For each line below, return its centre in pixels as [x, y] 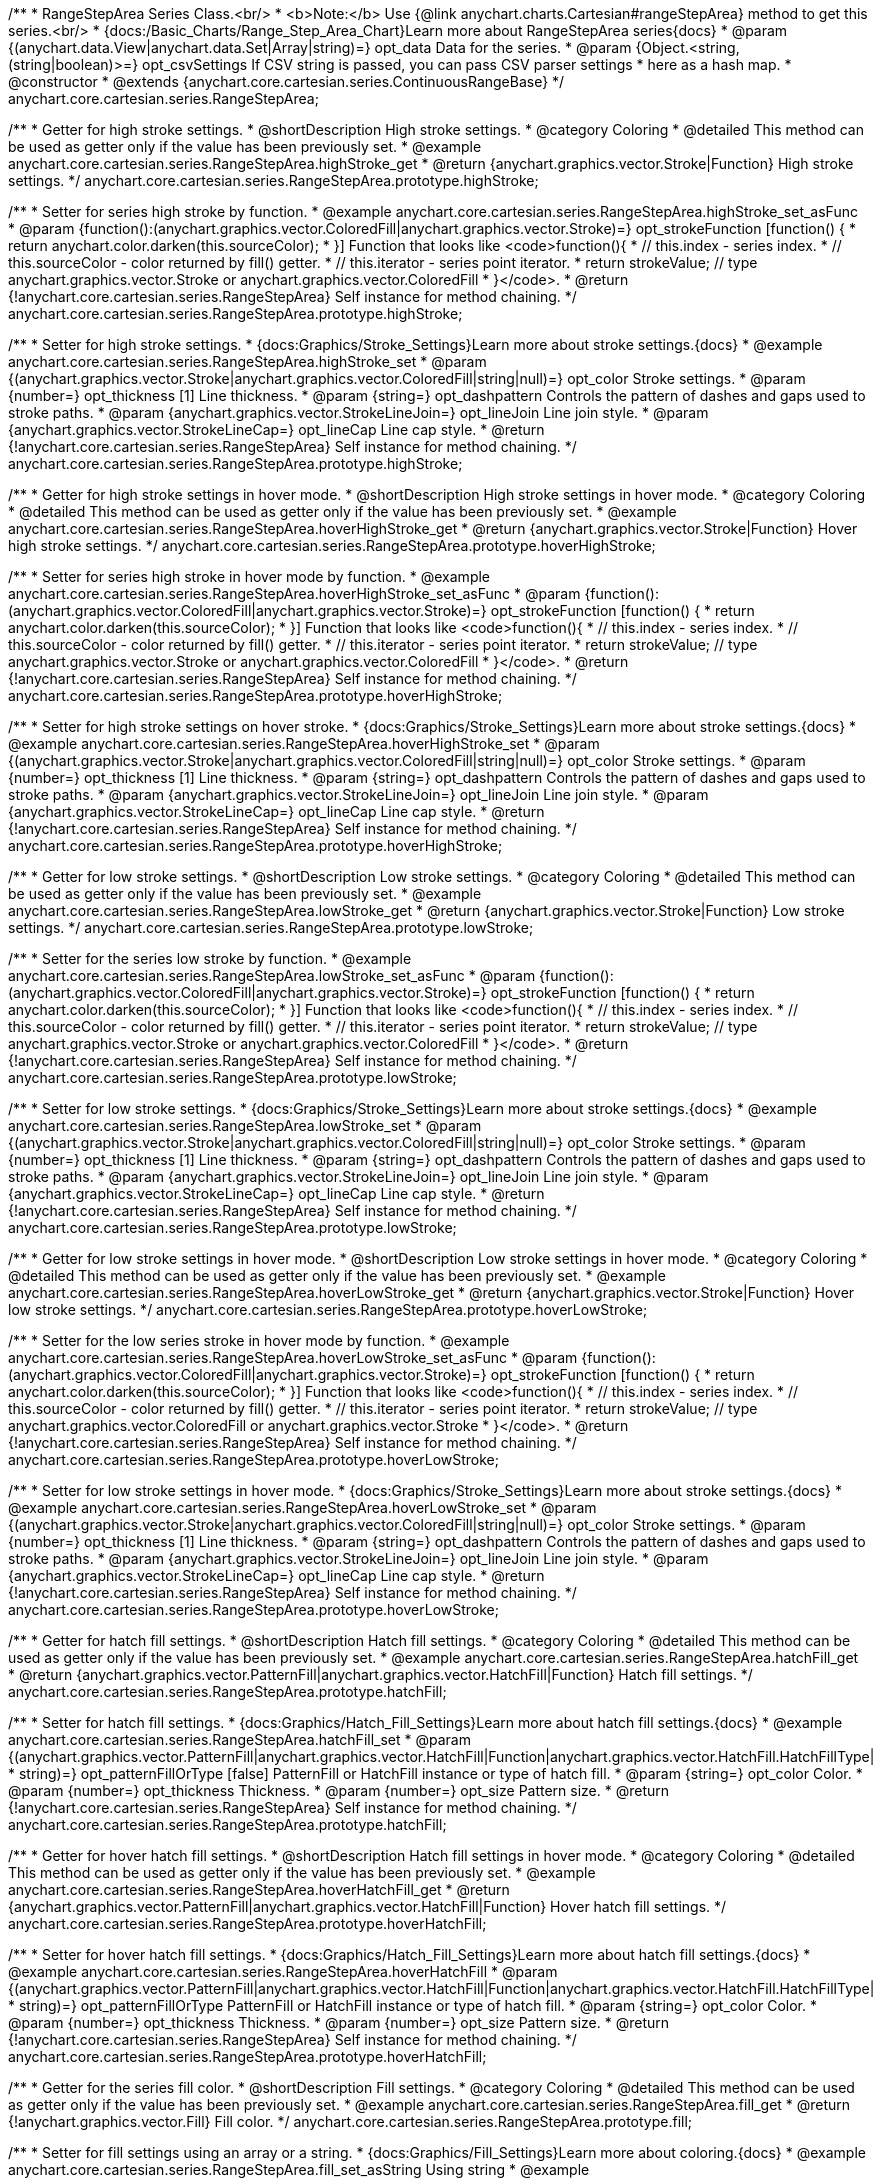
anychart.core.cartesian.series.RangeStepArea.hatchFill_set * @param [239, 1739]
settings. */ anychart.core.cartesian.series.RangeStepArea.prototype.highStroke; [273, 180]
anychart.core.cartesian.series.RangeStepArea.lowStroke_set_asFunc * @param [272, 975]
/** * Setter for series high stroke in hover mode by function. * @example [249, 576]
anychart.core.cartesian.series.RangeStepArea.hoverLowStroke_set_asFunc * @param [293, 1357]
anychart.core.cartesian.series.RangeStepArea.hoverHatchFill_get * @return [259, 1889]
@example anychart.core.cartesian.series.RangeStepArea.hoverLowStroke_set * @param [302, 1507]
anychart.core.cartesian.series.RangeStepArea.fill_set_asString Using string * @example [299, 2169]
